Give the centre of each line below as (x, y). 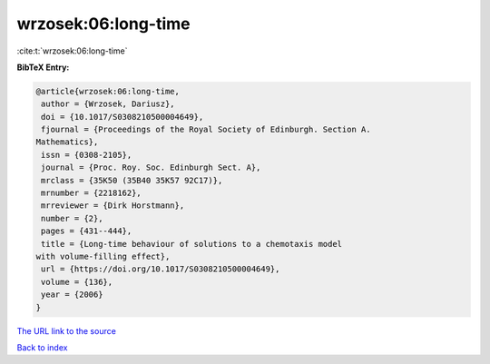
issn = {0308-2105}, (87, 155)
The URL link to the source (67, 330)
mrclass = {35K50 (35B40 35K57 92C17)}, (132, 180)
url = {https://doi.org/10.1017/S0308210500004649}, (161, 269)
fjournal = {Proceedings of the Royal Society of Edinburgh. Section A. (206, 130)
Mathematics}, (67, 142)
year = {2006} (72, 295)
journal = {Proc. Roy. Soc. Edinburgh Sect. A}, (151, 167)
